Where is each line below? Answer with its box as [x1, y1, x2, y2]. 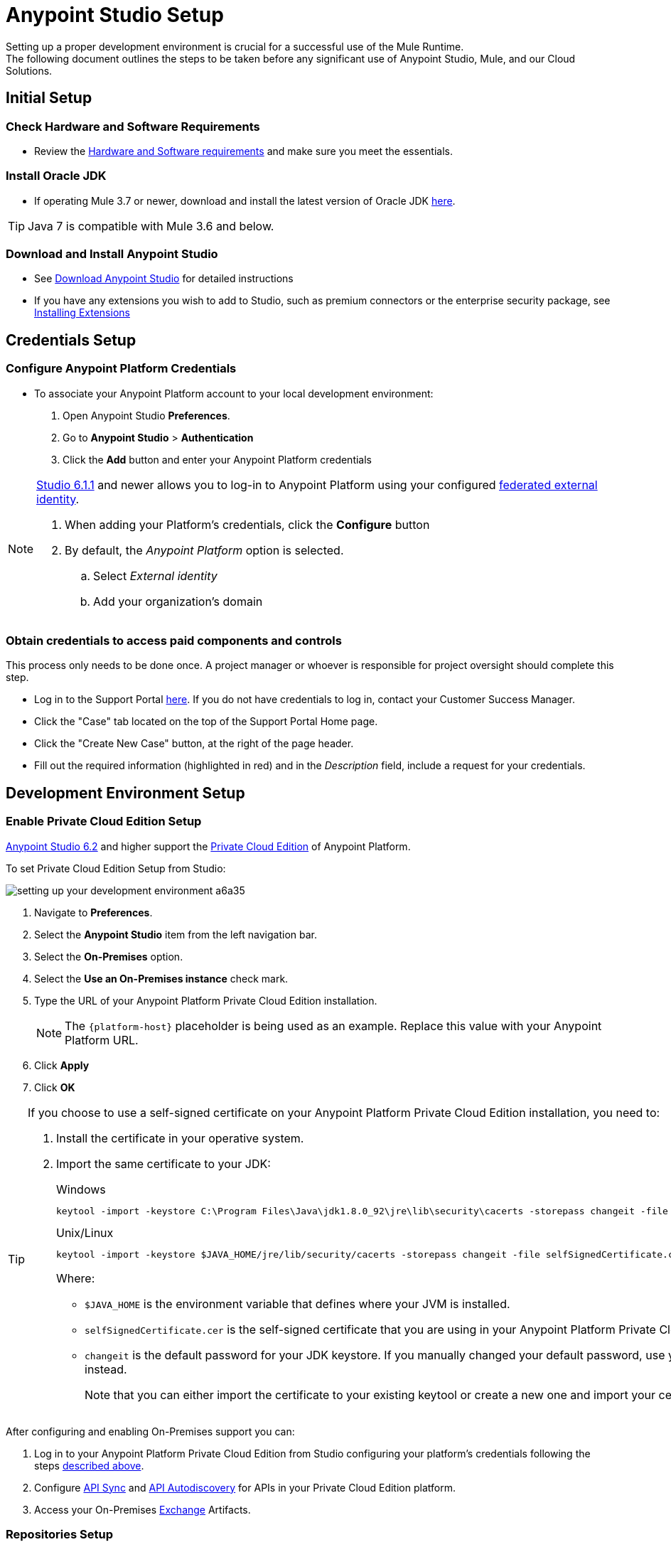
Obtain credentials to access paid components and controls [6, 633, 342, 648]
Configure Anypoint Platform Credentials [6, 361, 237, 376]
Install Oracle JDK [6, 168, 107, 183]
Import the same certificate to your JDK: [56, 1156, 271, 1171]
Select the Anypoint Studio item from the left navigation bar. [34, 928, 317, 941]
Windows [56, 1182, 106, 1197]
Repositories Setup [6, 1527, 113, 1542]
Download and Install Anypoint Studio [6, 247, 218, 262]
